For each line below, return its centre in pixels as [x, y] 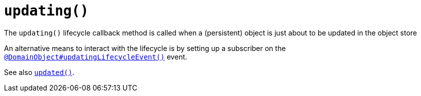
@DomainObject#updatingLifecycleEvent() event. [96, 56]
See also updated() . [39, 72]
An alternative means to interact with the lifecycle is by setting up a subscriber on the [145, 48]
